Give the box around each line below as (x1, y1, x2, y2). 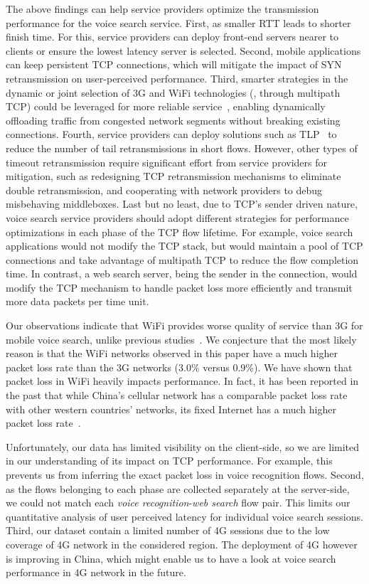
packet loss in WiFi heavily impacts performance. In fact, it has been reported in (6, 373, 359, 388)
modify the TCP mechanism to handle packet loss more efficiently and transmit (6, 280, 353, 294)
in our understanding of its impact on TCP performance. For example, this (6, 453, 333, 468)
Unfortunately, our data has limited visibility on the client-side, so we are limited (6, 439, 360, 454)
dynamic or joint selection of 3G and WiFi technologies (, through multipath (6, 85, 341, 100)
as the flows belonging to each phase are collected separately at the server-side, (6, 481, 350, 496)
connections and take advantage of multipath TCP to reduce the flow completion (6, 252, 359, 267)
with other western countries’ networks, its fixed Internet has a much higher (6, 401, 336, 416)
